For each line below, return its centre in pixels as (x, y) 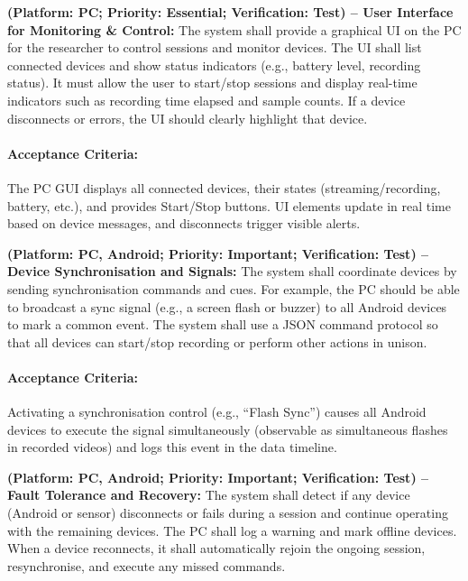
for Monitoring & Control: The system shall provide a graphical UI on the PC (234, 29)
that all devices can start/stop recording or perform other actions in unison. (217, 341)
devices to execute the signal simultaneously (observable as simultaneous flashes (228, 429)
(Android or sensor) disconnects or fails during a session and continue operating (228, 513)
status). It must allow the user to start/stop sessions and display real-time (212, 83)
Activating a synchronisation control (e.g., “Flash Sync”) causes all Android (217, 412)
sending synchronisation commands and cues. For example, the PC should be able (234, 288)
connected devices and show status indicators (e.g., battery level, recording (214, 65)
